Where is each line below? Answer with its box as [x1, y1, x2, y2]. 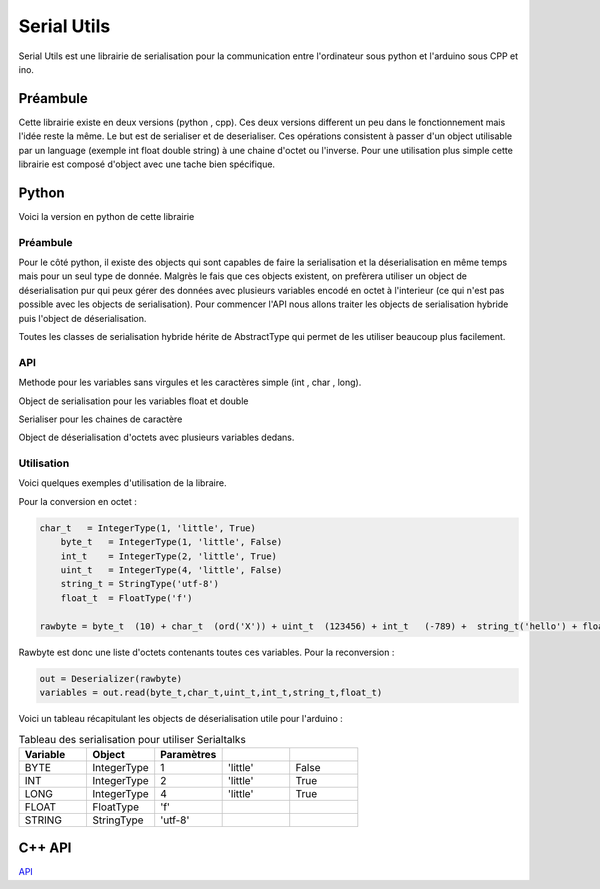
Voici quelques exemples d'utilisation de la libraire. [18, 477, 227, 489]
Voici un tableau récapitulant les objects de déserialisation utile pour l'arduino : [18, 712, 344, 724]
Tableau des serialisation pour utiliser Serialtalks [18, 732, 247, 746]
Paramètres [160, 747, 217, 761]
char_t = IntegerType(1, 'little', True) [39, 522, 257, 534]
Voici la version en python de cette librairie [18, 210, 195, 222]
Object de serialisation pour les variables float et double [18, 395, 249, 407]
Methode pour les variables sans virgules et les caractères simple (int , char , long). [18, 376, 362, 389]
